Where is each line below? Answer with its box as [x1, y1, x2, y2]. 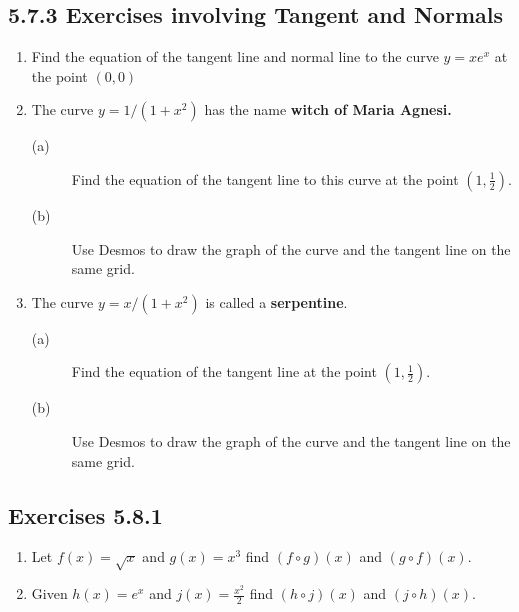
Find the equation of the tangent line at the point [71, 361, 377, 382]
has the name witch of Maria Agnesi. [204, 99, 452, 120]
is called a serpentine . [205, 291, 348, 312]
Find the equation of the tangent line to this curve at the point [71, 168, 459, 189]
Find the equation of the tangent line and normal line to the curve [31, 46, 439, 67]
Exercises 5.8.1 [8, 499, 163, 530]
